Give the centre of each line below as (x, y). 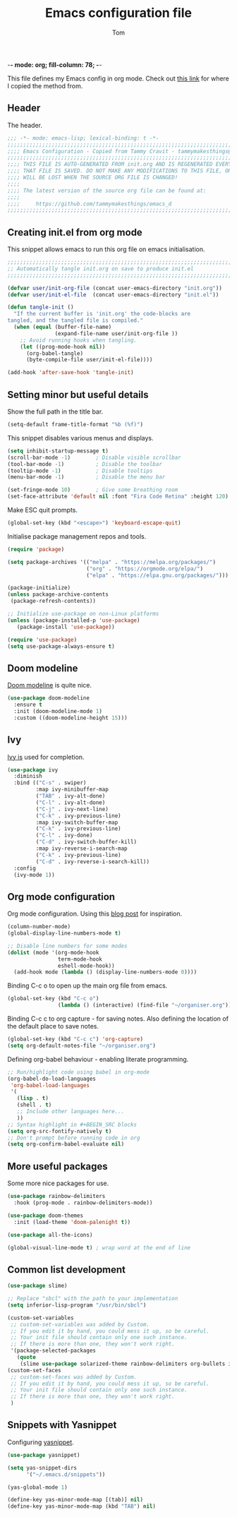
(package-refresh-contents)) (53, 601)
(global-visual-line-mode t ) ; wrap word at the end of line (99, 1247)
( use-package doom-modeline (49, 698)
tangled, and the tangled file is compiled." (75, 320)
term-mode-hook (80, 959)
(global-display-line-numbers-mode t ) (64, 933)
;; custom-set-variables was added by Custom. (80, 1324)
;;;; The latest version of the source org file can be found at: (107, 191)
